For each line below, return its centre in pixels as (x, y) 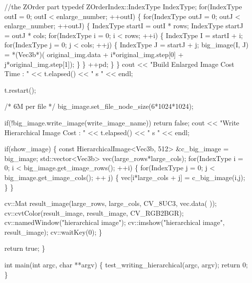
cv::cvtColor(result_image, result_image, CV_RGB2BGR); (94, 212)
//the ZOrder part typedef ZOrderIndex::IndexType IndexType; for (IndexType (123, 6)
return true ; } (25, 248)
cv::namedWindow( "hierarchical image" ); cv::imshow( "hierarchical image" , (115, 222)
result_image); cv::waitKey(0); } (53, 232)
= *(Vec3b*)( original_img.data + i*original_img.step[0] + (94, 54)
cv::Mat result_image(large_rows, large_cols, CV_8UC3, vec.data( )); (111, 203)
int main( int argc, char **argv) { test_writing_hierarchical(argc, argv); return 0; (126, 265)
